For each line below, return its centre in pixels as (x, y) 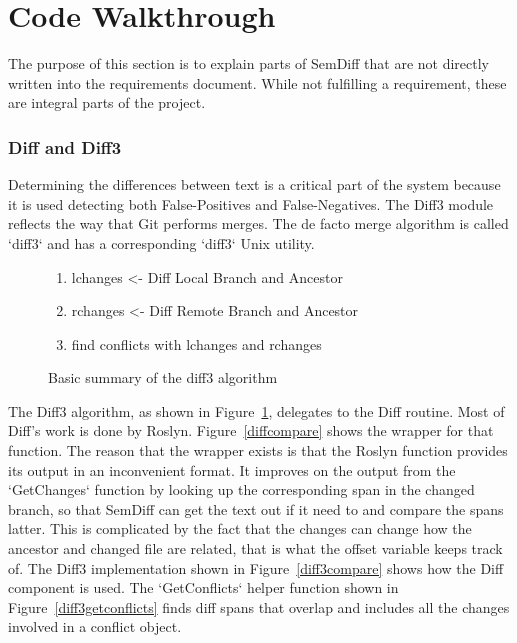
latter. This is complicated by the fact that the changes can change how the (240, 528)
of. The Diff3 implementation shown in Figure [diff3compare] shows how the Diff (256, 567)
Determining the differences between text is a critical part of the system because (254, 184)
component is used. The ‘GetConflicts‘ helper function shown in (203, 587)
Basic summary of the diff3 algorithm (163, 377)
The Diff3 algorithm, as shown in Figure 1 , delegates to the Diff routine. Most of (256, 410)
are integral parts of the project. (107, 102)
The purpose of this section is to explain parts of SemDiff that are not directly (249, 63)
